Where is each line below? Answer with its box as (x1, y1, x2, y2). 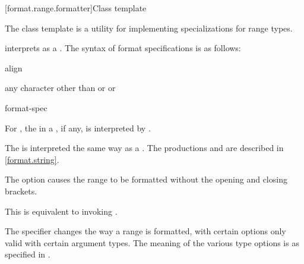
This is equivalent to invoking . (5, 205, 118, 217)
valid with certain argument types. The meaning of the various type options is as (5, 236, 299, 249)
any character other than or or (5, 81, 116, 94)
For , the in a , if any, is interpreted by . (5, 121, 151, 134)
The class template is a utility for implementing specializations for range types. (5, 21, 293, 34)
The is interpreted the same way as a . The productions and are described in (5, 142, 284, 154)
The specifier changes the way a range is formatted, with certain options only (5, 225, 286, 237)
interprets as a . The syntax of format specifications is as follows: (5, 42, 241, 54)
